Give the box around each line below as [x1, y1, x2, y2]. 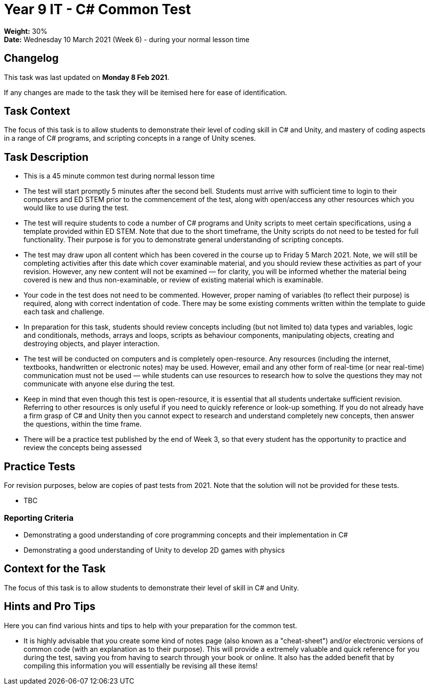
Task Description [4, 151, 89, 163]
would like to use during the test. [24, 204, 129, 212]
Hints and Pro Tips [4, 600, 96, 613]
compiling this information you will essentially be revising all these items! [24, 661, 258, 670]
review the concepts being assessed [24, 443, 142, 452]
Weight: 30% [4, 26, 48, 35]
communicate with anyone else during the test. [24, 380, 175, 388]
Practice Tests [4, 460, 76, 473]
